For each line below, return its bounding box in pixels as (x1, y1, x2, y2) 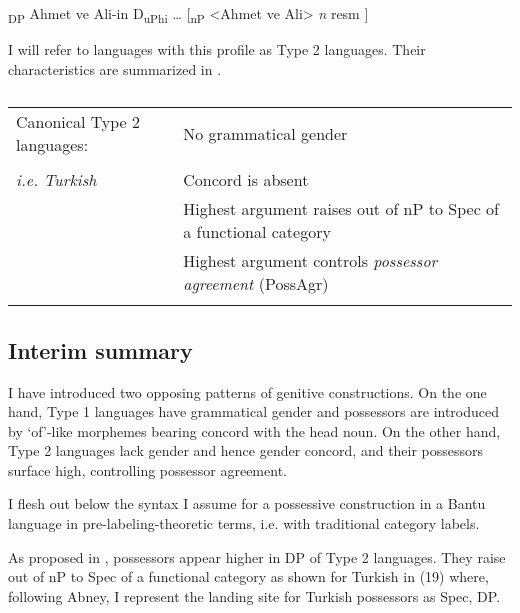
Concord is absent (183, 168, 309, 192)
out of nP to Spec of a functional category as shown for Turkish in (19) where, (8, 566, 489, 587)
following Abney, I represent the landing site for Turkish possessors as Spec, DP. (8, 585, 501, 606)
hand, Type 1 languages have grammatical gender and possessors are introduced (8, 401, 500, 422)
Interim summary (8, 334, 193, 365)
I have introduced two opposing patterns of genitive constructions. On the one (8, 381, 487, 402)
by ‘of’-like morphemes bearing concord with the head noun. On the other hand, (8, 420, 501, 441)
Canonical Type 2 (16, 110, 141, 134)
